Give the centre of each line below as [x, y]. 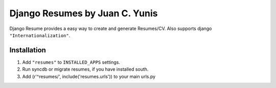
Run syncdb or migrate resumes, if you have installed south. [85, 69]
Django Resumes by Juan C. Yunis [84, 13]
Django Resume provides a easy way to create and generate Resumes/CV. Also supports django [111, 28]
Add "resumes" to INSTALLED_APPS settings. [71, 62]
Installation [28, 50]
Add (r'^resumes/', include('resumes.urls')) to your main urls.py [89, 76]
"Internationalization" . [40, 35]
